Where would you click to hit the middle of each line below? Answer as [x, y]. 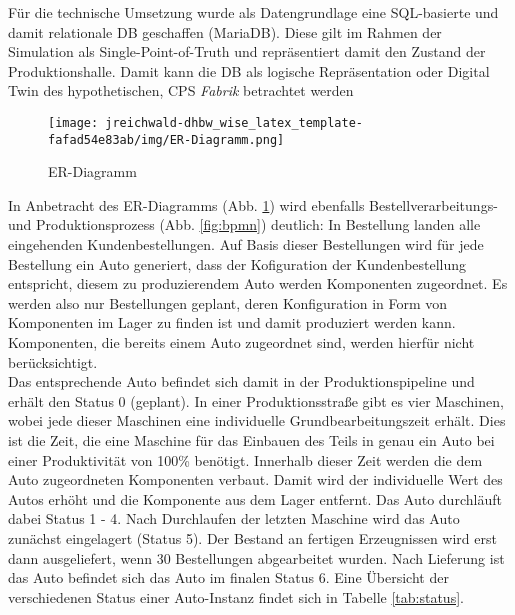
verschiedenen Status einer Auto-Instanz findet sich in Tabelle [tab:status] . [236, 596]
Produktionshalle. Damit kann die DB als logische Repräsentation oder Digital [249, 70]
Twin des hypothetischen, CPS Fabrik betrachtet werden [181, 90]
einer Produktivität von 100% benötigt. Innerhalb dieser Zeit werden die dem [245, 459]
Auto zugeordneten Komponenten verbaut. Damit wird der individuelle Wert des [255, 479]
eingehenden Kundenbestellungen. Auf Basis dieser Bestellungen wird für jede [246, 244]
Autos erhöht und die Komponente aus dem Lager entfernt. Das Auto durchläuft [255, 498]
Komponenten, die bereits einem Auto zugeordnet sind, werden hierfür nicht [241, 342]
